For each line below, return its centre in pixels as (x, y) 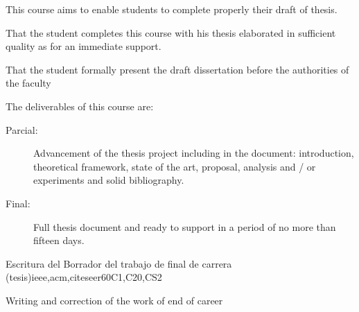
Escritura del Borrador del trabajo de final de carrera (119, 263)
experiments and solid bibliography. (109, 180)
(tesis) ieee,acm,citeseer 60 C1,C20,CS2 (84, 277)
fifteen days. (59, 240)
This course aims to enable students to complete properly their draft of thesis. (172, 9)
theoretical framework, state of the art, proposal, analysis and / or (175, 166)
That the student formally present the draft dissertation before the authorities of (177, 69)
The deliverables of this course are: (80, 106)
